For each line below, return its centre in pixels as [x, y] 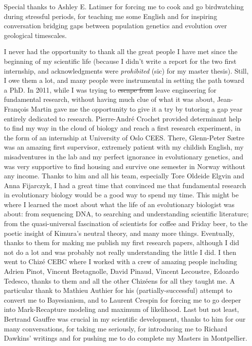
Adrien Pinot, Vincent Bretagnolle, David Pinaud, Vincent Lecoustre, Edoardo [121, 271]
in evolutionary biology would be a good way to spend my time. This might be [121, 195]
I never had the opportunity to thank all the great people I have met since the [121, 51]
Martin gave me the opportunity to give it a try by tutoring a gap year [137, 108]
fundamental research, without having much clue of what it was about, [109, 99]
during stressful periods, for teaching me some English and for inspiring [111, 16]
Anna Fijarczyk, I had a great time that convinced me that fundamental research [125, 185]
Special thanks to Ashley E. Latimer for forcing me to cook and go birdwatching [124, 6]
